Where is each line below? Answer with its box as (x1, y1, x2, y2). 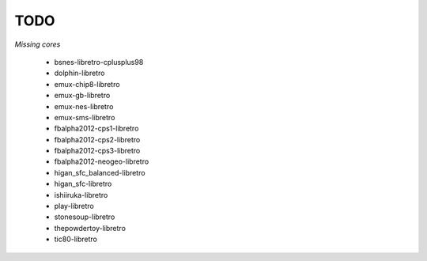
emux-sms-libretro (54, 112, 115, 122)
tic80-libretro (54, 234, 98, 244)
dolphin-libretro (54, 68, 105, 78)
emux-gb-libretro (54, 91, 111, 100)
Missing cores (14, 40, 61, 49)
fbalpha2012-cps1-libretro (54, 123, 139, 134)
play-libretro (54, 202, 94, 211)
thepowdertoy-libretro (54, 223, 127, 233)
